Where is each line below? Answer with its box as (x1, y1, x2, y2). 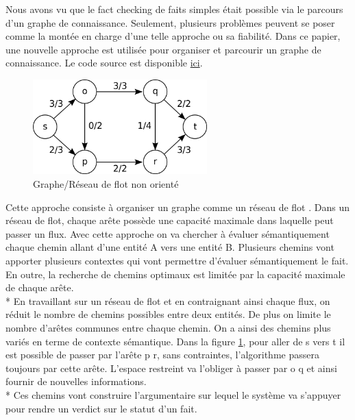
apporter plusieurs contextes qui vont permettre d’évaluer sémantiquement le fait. (5, 253, 349, 267)
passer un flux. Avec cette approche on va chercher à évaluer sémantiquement (5, 226, 330, 240)
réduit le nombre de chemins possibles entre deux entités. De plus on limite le (5, 307, 331, 321)
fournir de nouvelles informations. (5, 374, 147, 388)
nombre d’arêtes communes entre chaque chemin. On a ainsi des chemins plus (5, 320, 331, 334)
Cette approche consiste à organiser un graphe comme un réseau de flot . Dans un (5, 199, 350, 214)
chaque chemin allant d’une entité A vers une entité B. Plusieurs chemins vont (5, 240, 334, 254)
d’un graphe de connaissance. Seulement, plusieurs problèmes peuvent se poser (5, 15, 335, 29)
